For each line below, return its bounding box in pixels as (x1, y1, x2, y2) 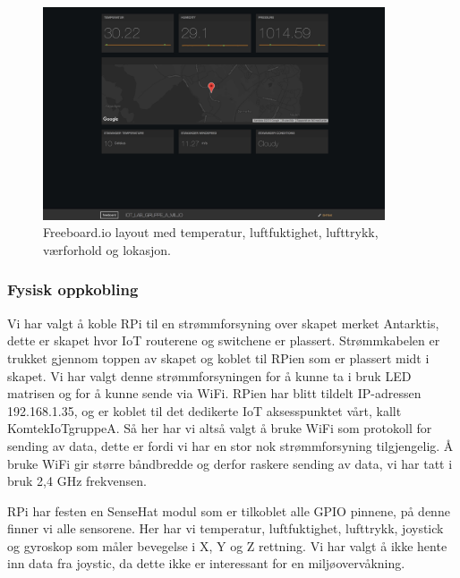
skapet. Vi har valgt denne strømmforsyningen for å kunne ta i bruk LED (7, 366, 412, 385)
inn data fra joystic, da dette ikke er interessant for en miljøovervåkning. (7, 554, 405, 573)
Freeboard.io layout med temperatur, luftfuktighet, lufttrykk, (43, 223, 379, 242)
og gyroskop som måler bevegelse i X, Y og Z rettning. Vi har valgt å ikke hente (7, 536, 447, 555)
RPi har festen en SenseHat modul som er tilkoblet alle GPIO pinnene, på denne (7, 501, 450, 520)
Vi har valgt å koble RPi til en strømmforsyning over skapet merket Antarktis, (7, 313, 439, 332)
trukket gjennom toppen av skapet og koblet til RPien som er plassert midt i (7, 348, 430, 367)
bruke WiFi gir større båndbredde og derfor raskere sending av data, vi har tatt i (7, 454, 453, 472)
